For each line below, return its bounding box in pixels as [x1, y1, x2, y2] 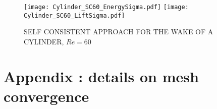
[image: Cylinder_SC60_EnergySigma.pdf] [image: [24, 4, 189, 11]
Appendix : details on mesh [4, 66, 199, 86]
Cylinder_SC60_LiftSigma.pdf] [24, 12, 125, 19]
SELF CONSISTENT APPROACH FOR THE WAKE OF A [24, 26, 213, 37]
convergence [4, 85, 89, 106]
